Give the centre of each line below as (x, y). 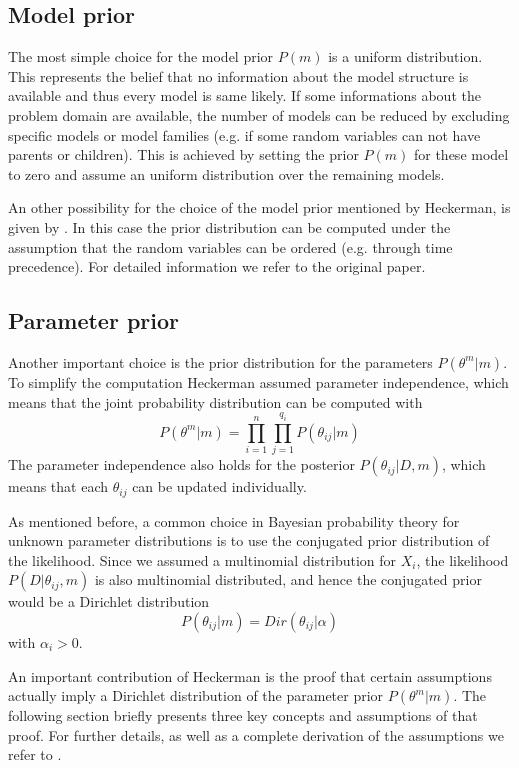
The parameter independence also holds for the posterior (181, 464)
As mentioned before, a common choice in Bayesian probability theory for (234, 520)
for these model (461, 154)
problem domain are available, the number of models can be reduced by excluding (259, 114)
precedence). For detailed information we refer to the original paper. (217, 266)
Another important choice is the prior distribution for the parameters (220, 361)
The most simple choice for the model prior (141, 56)
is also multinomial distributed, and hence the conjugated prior (288, 579)
